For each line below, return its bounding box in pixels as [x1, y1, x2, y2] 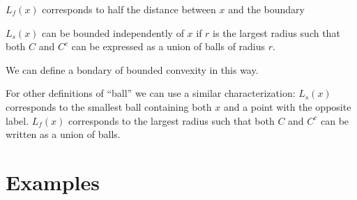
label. [6, 113, 29, 128]
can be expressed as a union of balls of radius [71, 39, 266, 54]
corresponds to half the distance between [42, 2, 216, 16]
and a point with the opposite [223, 99, 351, 114]
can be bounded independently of [42, 25, 184, 40]
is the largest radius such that [213, 25, 340, 40]
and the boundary [228, 2, 305, 16]
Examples [6, 167, 100, 196]
